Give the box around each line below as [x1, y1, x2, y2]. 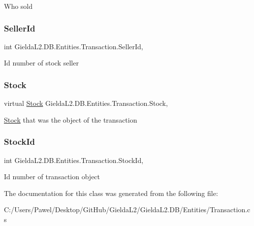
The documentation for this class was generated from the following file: [4, 188, 218, 198]
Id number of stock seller [4, 58, 79, 68]
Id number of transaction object [4, 171, 100, 182]
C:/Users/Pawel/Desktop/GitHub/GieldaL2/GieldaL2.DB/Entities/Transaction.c [4, 204, 251, 215]
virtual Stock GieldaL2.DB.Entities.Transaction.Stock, [4, 98, 168, 108]
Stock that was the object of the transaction [4, 114, 137, 125]
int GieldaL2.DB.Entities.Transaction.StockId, [4, 155, 144, 165]
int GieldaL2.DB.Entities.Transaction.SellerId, [4, 41, 143, 51]
